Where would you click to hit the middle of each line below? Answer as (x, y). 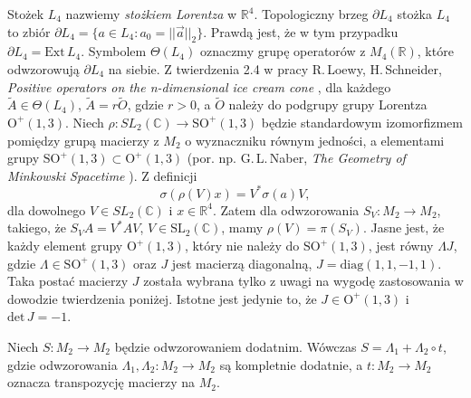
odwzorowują (43, 68)
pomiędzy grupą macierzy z (83, 140)
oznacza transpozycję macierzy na (101, 382)
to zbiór (29, 31)
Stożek (26, 14)
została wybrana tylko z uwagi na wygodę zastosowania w (303, 281)
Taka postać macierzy (68, 281)
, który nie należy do (242, 246)
